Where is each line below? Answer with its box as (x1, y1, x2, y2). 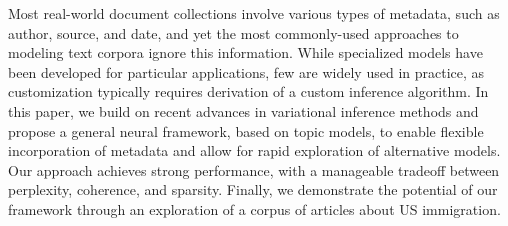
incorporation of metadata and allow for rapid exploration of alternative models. (8, 140, 501, 161)
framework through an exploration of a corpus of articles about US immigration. (8, 198, 501, 219)
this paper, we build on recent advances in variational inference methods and (8, 100, 479, 121)
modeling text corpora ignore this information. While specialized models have (8, 42, 483, 63)
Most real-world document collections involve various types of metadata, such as (8, 3, 500, 23)
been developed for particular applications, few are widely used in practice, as (8, 61, 485, 82)
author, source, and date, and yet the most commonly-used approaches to (8, 22, 459, 43)
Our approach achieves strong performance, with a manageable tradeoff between (8, 159, 500, 180)
